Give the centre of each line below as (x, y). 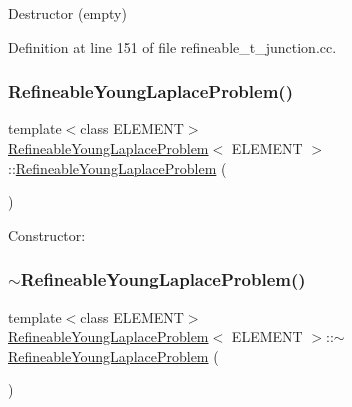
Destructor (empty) (67, 13)
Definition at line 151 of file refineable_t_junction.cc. (172, 46)
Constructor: (47, 234)
